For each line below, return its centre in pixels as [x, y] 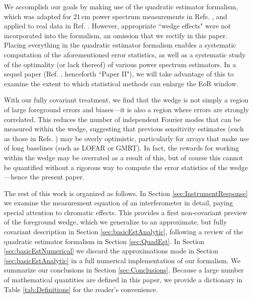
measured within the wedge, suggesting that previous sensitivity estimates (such [124, 129]
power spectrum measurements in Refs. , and [160, 16]
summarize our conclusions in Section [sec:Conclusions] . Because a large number [124, 270]
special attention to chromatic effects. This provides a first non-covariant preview [126, 212]
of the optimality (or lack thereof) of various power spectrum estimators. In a [120, 64]
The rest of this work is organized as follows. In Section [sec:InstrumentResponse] [126, 193]
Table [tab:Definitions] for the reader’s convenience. [81, 289]
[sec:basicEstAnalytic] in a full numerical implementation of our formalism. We [122, 260]
